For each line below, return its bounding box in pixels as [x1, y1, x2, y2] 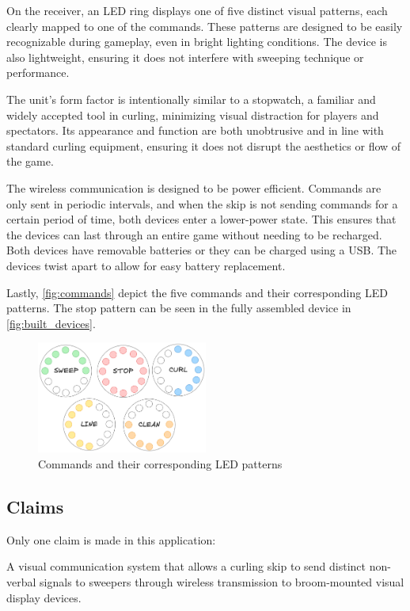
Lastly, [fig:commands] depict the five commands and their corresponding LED [6, 284, 388, 300]
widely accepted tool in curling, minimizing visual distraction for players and [6, 106, 379, 123]
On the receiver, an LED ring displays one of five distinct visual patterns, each [6, 2, 388, 18]
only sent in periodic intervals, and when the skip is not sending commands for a [6, 195, 398, 212]
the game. [6, 153, 54, 170]
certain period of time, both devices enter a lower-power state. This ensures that [6, 211, 397, 227]
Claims [6, 494, 64, 518]
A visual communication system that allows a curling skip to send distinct [6, 558, 366, 575]
